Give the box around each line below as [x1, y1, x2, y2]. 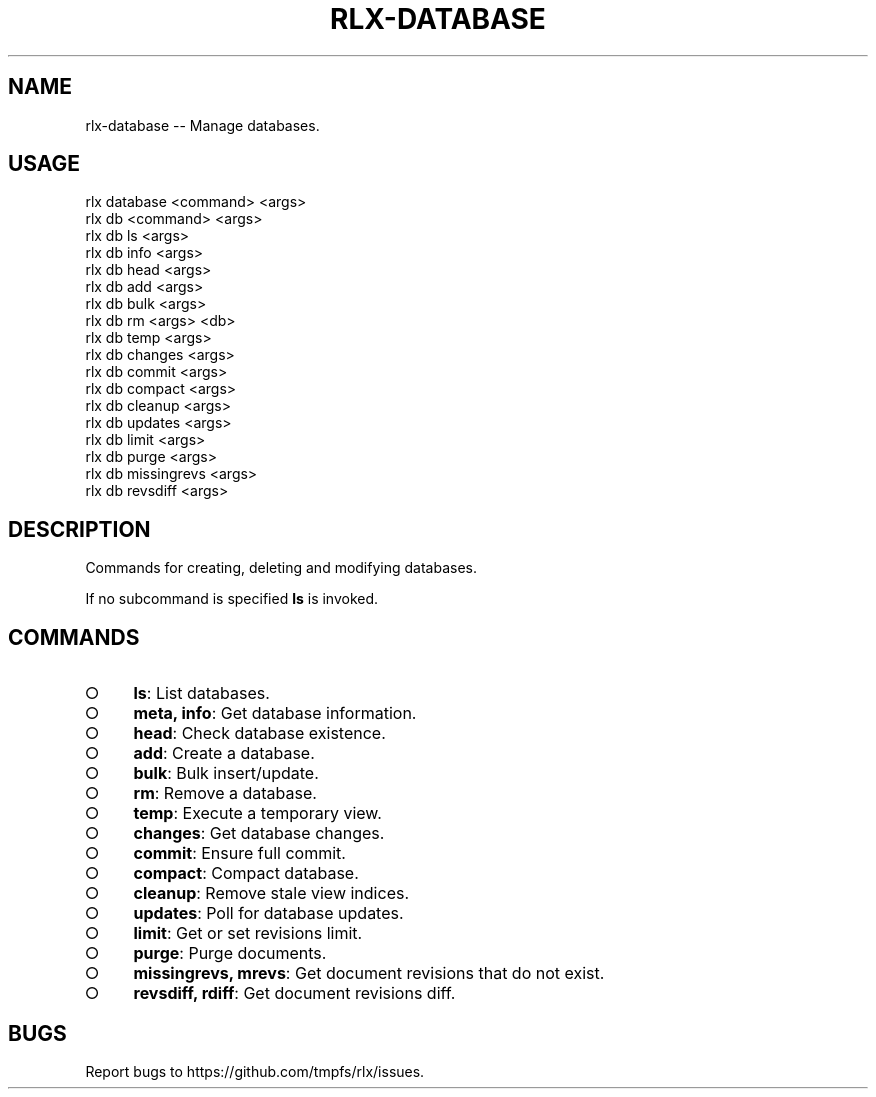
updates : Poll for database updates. [133, 903, 404, 924]
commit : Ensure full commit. [133, 843, 346, 864]
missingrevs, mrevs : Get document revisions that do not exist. [133, 963, 605, 984]
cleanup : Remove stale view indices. [133, 883, 410, 904]
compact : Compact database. [133, 863, 359, 884]
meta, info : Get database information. [133, 703, 417, 724]
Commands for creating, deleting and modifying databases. [85, 559, 477, 577]
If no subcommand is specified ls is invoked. [85, 590, 379, 608]
